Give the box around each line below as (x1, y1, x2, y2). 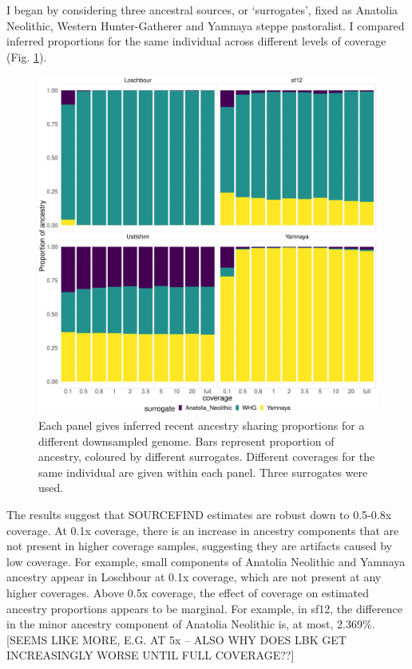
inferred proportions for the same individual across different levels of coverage (6, 33, 386, 49)
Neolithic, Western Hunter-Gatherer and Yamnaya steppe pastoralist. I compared (6, 17, 405, 33)
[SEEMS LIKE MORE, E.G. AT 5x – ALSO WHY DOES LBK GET (6, 631, 347, 647)
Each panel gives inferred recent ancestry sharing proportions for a (38, 416, 365, 433)
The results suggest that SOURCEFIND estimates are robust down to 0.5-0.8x (6, 506, 392, 522)
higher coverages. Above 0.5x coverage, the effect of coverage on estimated (6, 584, 370, 600)
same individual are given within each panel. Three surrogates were (38, 463, 368, 480)
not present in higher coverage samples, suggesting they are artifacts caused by (6, 537, 392, 554)
